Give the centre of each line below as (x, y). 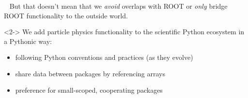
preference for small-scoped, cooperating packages (89, 90)
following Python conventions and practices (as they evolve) (104, 57)
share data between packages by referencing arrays (90, 73)
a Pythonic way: (28, 41)
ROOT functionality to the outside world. (66, 15)
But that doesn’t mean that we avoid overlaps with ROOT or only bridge (118, 6)
